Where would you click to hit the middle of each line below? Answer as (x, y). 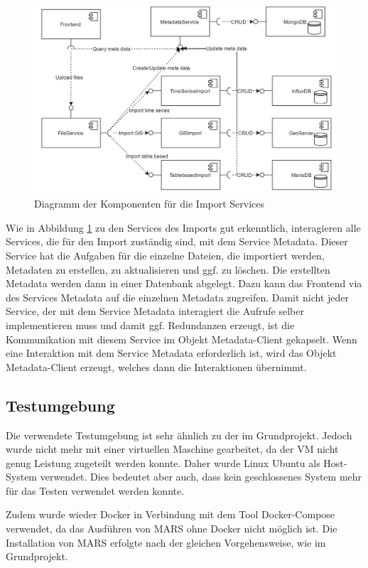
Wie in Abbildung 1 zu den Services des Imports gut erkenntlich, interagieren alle (183, 227)
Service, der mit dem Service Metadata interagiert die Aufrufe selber (155, 311)
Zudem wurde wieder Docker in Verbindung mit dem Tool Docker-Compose (171, 514)
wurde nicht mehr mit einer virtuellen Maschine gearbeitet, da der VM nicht (172, 449)
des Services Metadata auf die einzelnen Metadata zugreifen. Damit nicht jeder (178, 297)
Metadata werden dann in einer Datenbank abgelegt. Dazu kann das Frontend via (184, 283)
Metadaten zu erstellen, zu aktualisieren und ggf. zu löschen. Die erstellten (168, 269)
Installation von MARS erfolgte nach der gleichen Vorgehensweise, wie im (166, 542)
